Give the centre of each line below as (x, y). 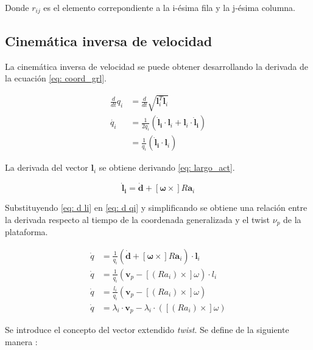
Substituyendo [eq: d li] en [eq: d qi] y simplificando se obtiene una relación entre (156, 208)
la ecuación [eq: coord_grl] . (56, 78)
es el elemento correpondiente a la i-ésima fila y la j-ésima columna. (169, 7)
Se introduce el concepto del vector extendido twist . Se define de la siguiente (147, 330)
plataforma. (26, 232)
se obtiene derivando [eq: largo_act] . (167, 167)
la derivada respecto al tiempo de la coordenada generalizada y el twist (138, 219)
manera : (21, 341)
